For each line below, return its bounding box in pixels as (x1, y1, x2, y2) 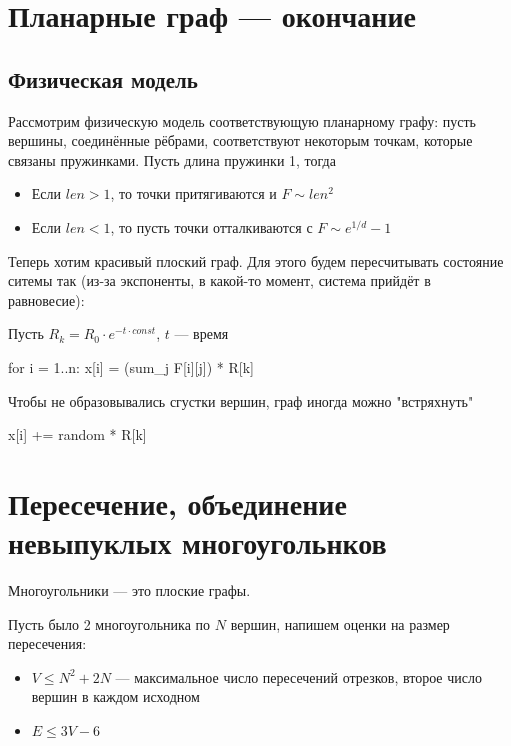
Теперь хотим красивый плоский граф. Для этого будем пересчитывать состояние (8, 250, 504, 271)
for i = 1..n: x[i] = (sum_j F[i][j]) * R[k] (8, 356, 254, 377)
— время (174, 323, 229, 344)
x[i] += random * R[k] (8, 424, 147, 445)
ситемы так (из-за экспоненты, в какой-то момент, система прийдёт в (8, 270, 431, 291)
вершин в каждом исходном (31, 686, 200, 707)
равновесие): (8, 289, 85, 310)
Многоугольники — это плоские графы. (8, 580, 251, 601)
